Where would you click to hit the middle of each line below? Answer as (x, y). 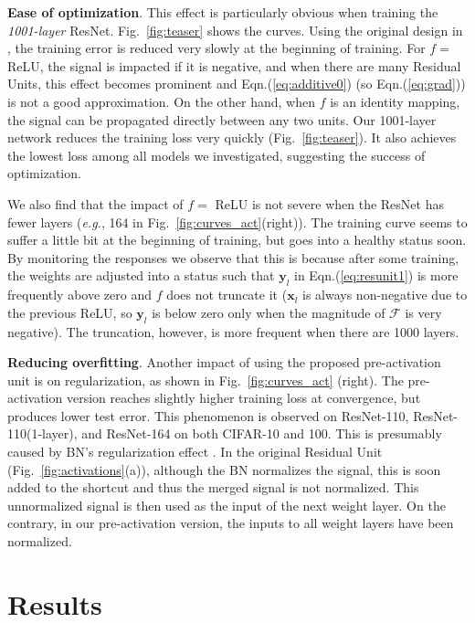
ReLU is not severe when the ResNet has (329, 203)
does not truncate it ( (227, 295)
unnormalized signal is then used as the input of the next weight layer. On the (227, 505)
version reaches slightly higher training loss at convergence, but (243, 398)
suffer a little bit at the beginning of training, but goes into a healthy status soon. (237, 240)
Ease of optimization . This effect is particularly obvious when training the (223, 12)
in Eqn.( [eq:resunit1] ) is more (376, 275)
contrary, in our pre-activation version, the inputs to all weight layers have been (231, 523)
